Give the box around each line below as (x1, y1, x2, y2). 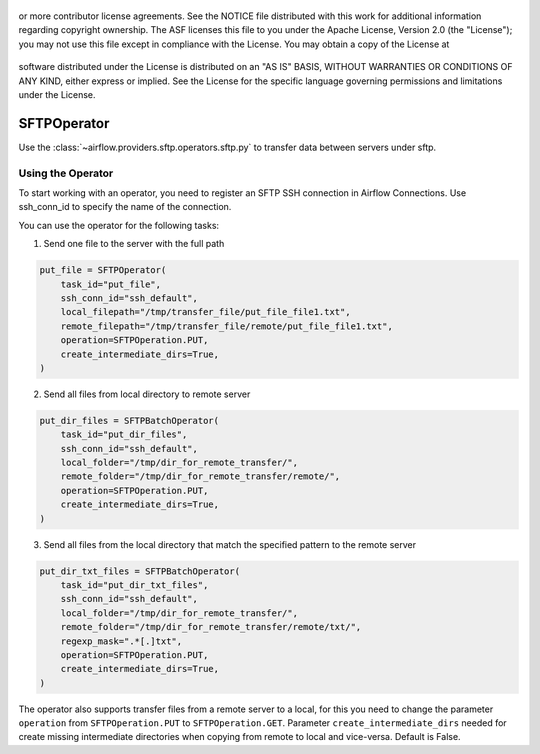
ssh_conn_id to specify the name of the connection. (18, 201, 232, 213)
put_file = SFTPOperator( (39, 265, 167, 276)
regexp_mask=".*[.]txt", (60, 635, 183, 647)
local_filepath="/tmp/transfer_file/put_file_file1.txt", (60, 306, 351, 318)
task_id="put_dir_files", (60, 429, 188, 440)
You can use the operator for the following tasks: (18, 219, 220, 231)
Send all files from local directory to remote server (43, 388, 251, 400)
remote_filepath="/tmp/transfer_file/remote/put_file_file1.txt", (60, 320, 394, 332)
